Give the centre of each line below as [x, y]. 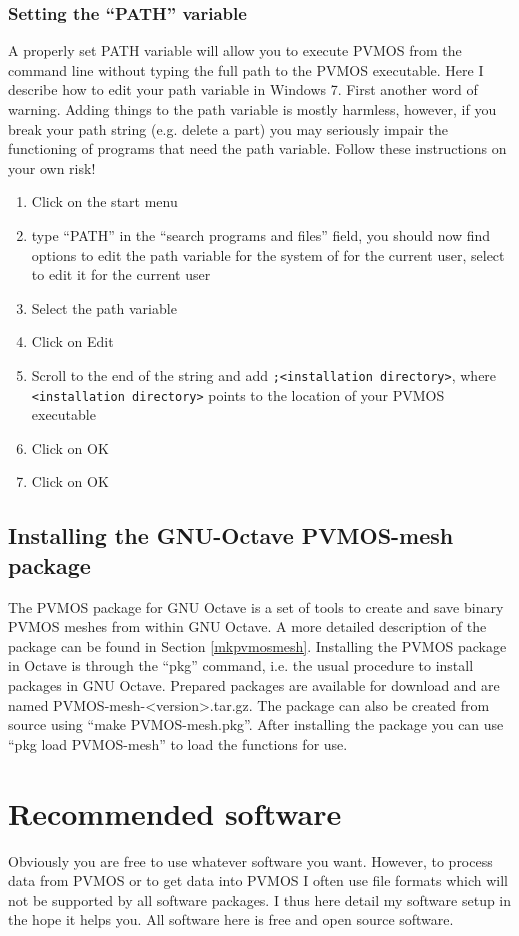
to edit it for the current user [121, 274]
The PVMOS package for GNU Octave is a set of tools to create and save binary [256, 606]
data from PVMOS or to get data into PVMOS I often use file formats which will [258, 880]
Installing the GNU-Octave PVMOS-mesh [231, 535]
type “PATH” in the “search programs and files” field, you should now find [261, 234]
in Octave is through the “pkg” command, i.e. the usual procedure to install [241, 665]
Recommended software [175, 812]
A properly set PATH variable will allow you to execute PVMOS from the [235, 50]
